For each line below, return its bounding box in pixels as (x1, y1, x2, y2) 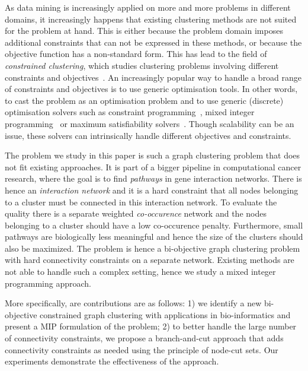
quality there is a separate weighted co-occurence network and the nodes (5, 207, 267, 220)
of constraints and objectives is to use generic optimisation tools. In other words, (5, 83, 298, 95)
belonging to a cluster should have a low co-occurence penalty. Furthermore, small (5, 218, 303, 231)
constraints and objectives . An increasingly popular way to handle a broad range (5, 71, 302, 83)
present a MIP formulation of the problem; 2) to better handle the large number (5, 320, 297, 332)
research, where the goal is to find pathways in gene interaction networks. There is (5, 172, 302, 185)
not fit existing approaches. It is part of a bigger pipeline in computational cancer (5, 160, 301, 173)
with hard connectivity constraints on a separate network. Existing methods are (5, 253, 294, 266)
